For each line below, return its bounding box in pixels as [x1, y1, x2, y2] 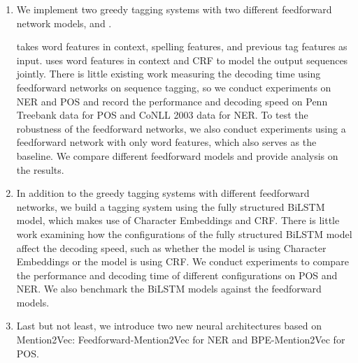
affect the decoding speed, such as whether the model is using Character [16, 240, 327, 255]
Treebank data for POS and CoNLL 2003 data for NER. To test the [16, 108, 308, 122]
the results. [16, 162, 64, 177]
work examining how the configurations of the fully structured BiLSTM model [16, 226, 352, 241]
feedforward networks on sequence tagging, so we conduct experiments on [16, 80, 331, 94]
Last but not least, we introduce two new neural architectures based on [16, 318, 322, 333]
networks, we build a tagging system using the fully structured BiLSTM [16, 199, 325, 214]
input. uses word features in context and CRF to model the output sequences [16, 52, 348, 67]
